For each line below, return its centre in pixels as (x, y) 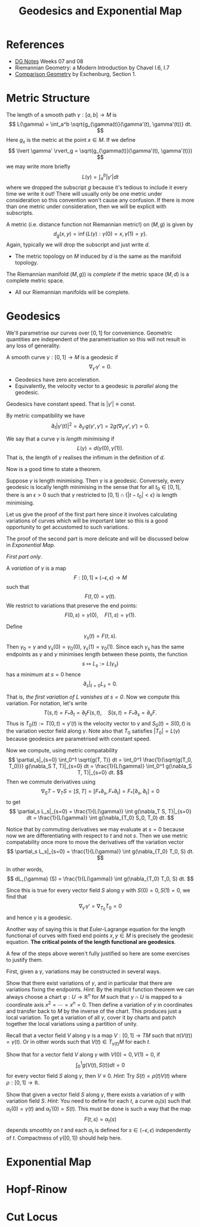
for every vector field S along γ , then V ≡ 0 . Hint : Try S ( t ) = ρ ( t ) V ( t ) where (96, 1076)
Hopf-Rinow (37, 1190)
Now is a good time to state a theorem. (54, 469)
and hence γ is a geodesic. (39, 918)
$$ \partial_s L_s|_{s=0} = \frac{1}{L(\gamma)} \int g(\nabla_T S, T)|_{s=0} (100, 812)
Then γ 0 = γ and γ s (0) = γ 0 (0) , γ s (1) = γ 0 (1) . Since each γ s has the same (95, 647)
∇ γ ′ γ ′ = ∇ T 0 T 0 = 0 (100, 907)
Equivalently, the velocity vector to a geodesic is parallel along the (96, 386)
